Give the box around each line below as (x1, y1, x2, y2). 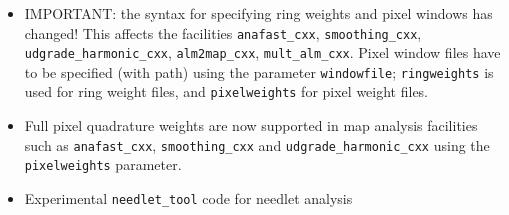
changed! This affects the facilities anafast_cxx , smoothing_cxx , (24, 22, 422, 43)
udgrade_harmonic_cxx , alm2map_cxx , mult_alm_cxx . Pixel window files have (24, 42, 501, 63)
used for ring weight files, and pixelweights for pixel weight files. (24, 81, 429, 102)
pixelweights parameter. (24, 154, 182, 175)
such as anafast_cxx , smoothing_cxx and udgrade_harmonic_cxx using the (24, 134, 490, 155)
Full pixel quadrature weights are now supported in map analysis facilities (24, 115, 478, 136)
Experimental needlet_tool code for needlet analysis (24, 188, 353, 209)
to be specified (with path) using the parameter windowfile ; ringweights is (24, 61, 494, 82)
